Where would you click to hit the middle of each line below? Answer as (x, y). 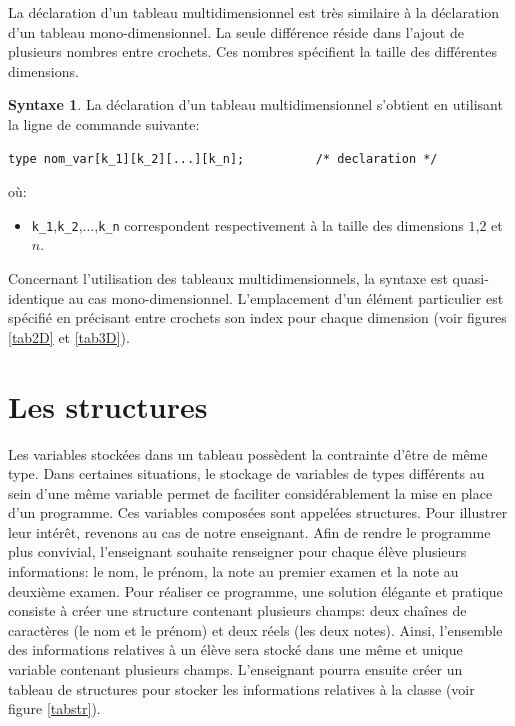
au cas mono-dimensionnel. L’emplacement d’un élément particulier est (286, 297)
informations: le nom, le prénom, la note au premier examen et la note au (233, 571)
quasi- (470, 278)
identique (36, 297)
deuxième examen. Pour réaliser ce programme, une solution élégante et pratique (255, 590)
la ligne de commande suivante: (104, 123)
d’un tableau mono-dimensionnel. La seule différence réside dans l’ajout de (236, 31)
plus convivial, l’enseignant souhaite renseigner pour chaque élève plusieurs (237, 551)
